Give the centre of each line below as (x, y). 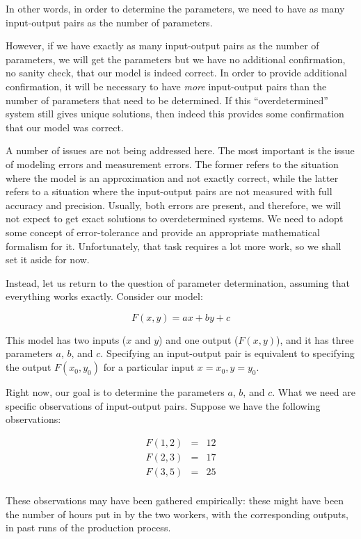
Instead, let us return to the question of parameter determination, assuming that (178, 282)
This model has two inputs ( (66, 339)
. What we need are (314, 392)
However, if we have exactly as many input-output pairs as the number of (162, 45)
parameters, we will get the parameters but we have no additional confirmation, (176, 59)
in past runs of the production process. (88, 528)
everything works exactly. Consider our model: (104, 296)
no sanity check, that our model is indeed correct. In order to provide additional (176, 73)
